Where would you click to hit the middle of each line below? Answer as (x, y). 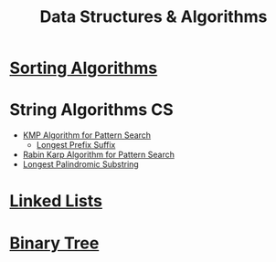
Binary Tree (54, 243)
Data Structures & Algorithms (154, 17)
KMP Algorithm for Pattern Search (87, 135)
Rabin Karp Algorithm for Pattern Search (99, 155)
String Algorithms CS (91, 110)
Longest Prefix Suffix (76, 145)
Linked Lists (56, 201)
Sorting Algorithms (84, 68)
